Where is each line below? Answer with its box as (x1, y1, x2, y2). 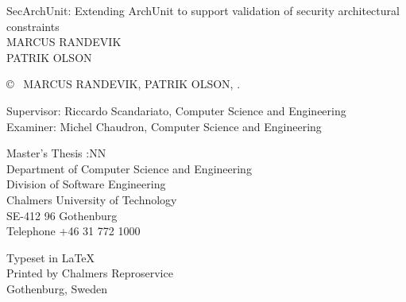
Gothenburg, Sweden (6, 280, 107, 296)
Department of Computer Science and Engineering (6, 160, 252, 176)
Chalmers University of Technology (6, 191, 177, 207)
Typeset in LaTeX (6, 249, 95, 265)
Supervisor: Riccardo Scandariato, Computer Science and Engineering (6, 102, 346, 118)
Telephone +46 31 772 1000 (6, 223, 141, 239)
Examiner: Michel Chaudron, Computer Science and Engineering (6, 118, 322, 134)
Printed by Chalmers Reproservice (6, 265, 173, 281)
